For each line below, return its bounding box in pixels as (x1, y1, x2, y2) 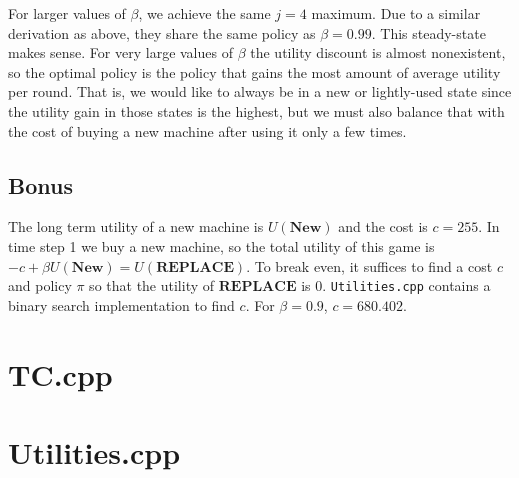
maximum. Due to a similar (311, 3, 481, 23)
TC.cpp (8, 353, 113, 394)
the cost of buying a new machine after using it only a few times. (8, 120, 407, 141)
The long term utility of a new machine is (8, 216, 264, 237)
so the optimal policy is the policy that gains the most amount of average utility (8, 61, 501, 82)
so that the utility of (89, 275, 215, 296)
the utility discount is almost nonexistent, (250, 42, 506, 63)
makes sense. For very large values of (8, 42, 233, 63)
